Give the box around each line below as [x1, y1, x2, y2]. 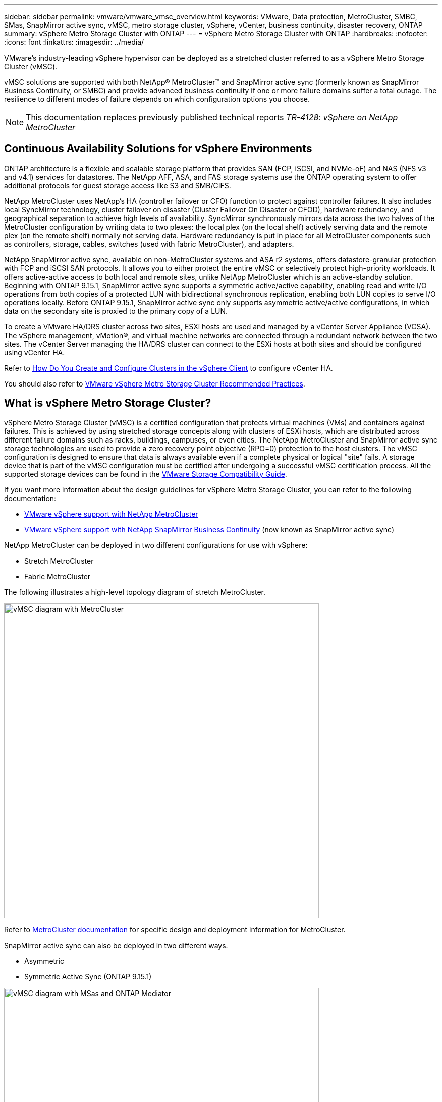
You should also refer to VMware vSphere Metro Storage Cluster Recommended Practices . [4, 379, 305, 388]
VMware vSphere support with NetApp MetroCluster [24, 509, 198, 518]
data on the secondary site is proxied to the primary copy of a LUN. [4, 306, 228, 315]
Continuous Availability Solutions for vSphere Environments [4, 142, 312, 155]
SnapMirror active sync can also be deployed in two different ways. [4, 941, 228, 950]
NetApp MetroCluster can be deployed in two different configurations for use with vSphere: [4, 540, 308, 549]
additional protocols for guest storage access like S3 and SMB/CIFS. [4, 181, 231, 190]
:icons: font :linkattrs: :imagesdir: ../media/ [4, 38, 144, 46]
